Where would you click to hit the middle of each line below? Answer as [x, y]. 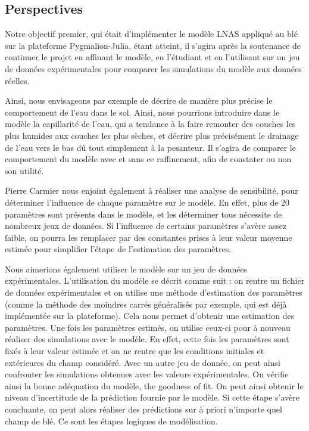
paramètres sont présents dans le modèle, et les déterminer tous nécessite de [143, 214]
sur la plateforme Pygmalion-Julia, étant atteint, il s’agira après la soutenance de [153, 45]
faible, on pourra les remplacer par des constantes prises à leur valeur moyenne [149, 237]
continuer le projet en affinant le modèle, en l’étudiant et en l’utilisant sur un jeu [152, 57]
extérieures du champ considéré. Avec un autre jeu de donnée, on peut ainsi [143, 362]
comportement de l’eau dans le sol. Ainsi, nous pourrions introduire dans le [142, 112]
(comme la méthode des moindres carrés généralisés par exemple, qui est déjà [146, 304]
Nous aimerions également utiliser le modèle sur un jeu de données [126, 269]
